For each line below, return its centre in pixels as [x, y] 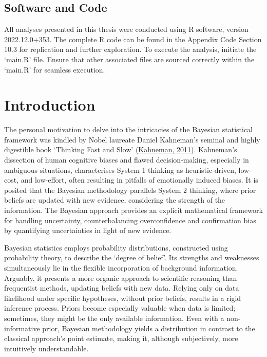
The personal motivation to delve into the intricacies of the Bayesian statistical [129, 129]
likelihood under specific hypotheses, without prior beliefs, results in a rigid [123, 298]
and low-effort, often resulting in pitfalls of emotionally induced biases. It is [139, 180]
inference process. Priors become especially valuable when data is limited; [120, 308]
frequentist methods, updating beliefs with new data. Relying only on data [122, 288]
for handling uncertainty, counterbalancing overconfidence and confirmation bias [130, 220]
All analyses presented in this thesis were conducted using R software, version [126, 29]
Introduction [50, 105]
